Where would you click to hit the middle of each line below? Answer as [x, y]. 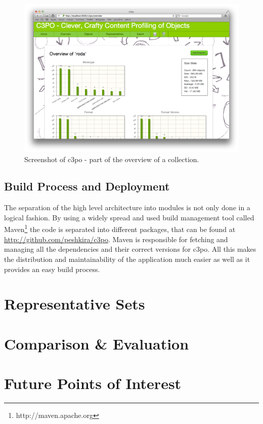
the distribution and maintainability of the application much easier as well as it [127, 259]
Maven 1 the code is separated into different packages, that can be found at [120, 228]
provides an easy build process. [52, 269]
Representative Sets [75, 304]
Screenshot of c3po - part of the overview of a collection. [112, 159]
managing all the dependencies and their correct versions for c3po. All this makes [130, 249]
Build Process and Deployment [87, 186]
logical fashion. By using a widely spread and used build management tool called [129, 217]
